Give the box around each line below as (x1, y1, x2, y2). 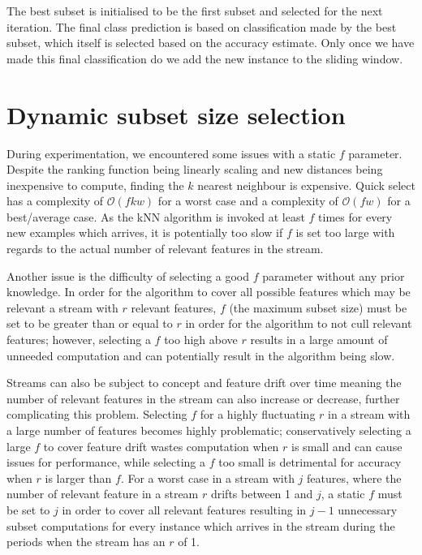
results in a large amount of (250, 331, 388, 348)
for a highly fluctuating (200, 406, 316, 423)
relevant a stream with (6, 299, 118, 316)
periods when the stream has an (6, 533, 166, 550)
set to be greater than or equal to (6, 315, 173, 332)
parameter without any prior (262, 267, 405, 284)
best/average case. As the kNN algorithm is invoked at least (6, 208, 305, 225)
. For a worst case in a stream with (120, 469, 295, 486)
